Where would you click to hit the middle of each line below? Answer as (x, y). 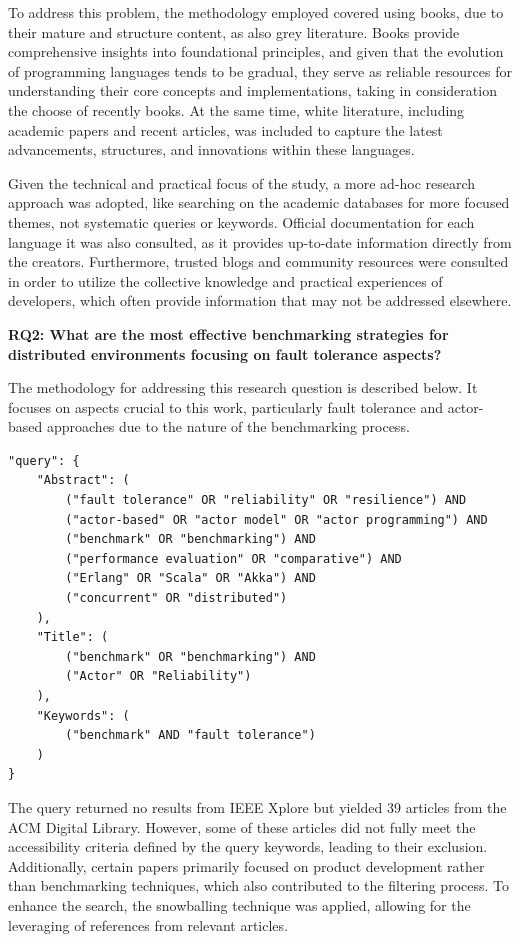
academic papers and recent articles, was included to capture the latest (225, 129)
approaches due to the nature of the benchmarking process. (228, 426)
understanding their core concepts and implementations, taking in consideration (252, 90)
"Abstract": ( (83, 480)
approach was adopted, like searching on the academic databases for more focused (259, 202)
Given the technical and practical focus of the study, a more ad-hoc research (242, 182)
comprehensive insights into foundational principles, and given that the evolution (256, 51)
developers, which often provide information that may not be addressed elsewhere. (260, 300)
